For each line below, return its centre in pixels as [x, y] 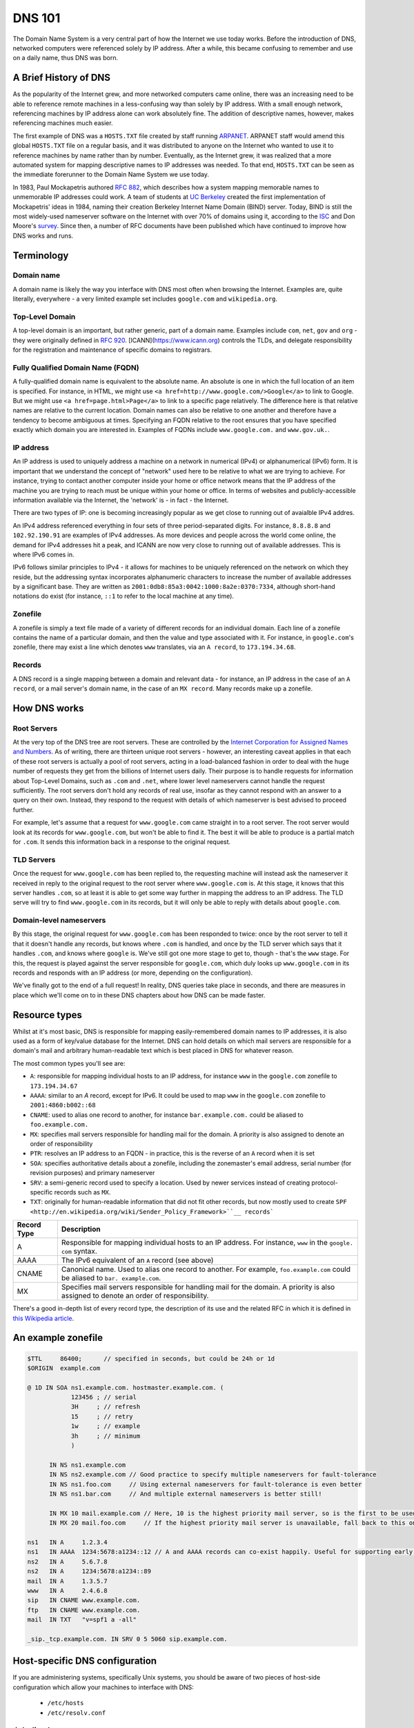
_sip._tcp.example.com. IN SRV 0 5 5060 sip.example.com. [127, 1639]
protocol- [325, 1183]
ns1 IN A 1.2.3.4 [68, 1542]
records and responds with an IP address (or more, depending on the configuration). [133, 973]
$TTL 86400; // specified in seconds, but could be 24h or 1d [151, 1359]
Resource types [47, 1015]
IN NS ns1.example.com [88, 1465]
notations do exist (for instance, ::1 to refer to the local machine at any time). [124, 596]
